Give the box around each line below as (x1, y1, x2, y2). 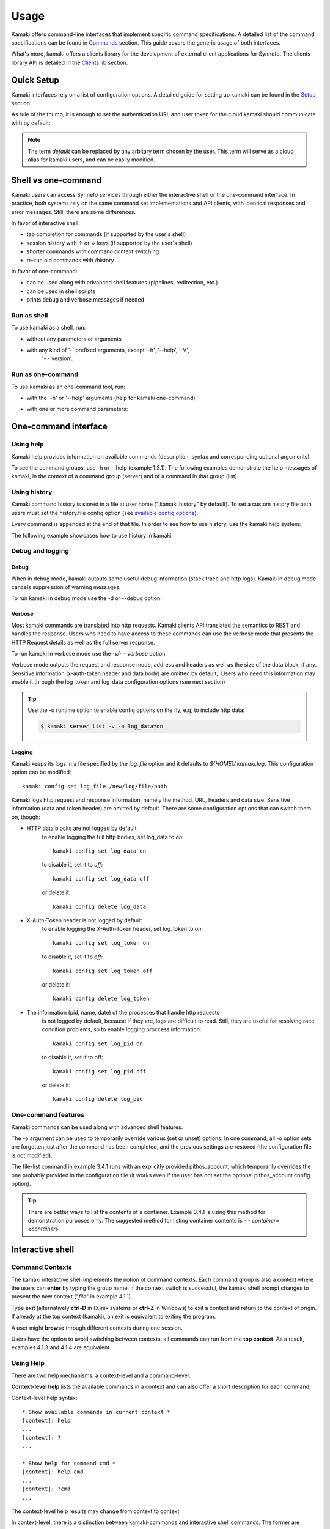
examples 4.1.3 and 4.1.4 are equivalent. (11, 1344, 111, 1351)
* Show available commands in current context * (22, 1409, 170, 1415)
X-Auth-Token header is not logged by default (26, 916, 142, 924)
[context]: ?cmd (22, 1486, 71, 1492)
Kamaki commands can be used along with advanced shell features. (11, 1123, 183, 1131)
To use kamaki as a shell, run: (11, 324, 86, 331)
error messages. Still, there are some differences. (11, 208, 136, 215)
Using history (11, 488, 53, 497)
